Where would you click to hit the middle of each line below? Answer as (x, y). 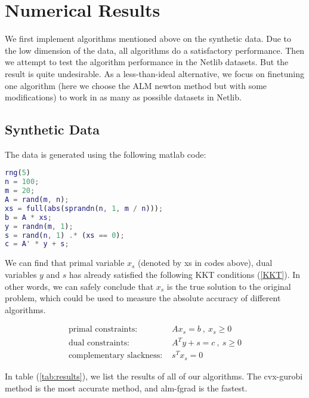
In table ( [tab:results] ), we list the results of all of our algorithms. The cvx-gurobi (154, 376)
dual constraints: (99, 343)
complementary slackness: (115, 356)
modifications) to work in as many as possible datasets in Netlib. (123, 97)
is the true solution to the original (229, 286)
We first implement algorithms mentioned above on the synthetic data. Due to (148, 39)
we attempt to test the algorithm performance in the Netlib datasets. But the (147, 62)
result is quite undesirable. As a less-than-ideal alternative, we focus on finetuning (154, 73)
